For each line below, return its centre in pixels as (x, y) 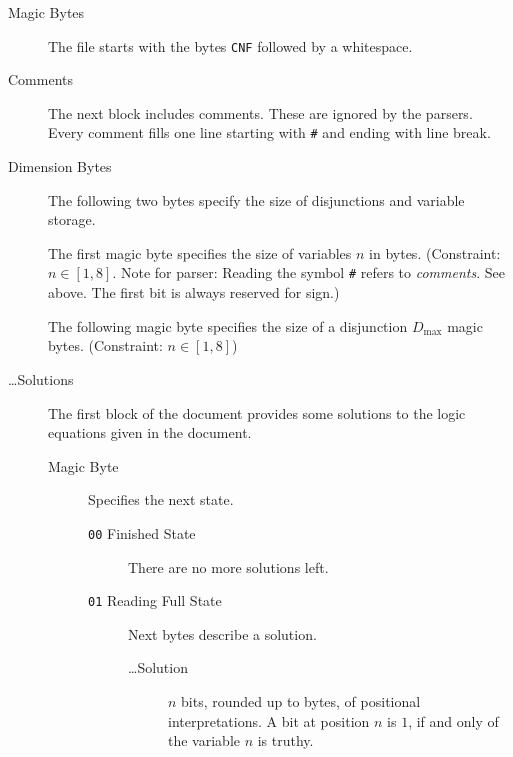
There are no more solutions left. (228, 566)
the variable (204, 740)
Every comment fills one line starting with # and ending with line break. (269, 132)
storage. (72, 219)
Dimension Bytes (60, 166)
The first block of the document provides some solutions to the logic (257, 412)
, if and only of (453, 720)
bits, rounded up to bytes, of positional (301, 700)
